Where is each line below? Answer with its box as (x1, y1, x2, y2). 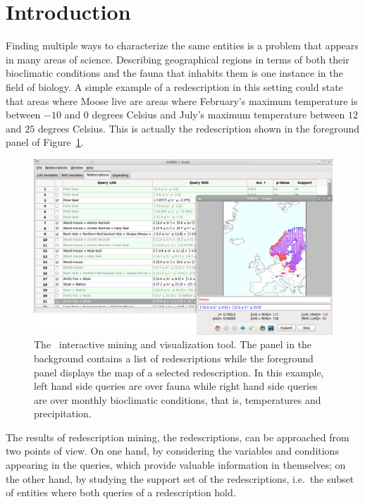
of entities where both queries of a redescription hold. (6, 485, 236, 500)
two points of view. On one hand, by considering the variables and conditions (6, 443, 339, 458)
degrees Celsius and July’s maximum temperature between (92, 107, 345, 122)
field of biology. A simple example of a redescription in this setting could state (6, 79, 343, 94)
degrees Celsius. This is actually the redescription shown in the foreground (37, 121, 360, 135)
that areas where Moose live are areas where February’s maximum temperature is (6, 93, 358, 108)
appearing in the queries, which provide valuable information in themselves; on (6, 457, 346, 472)
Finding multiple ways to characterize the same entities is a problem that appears (6, 38, 359, 53)
